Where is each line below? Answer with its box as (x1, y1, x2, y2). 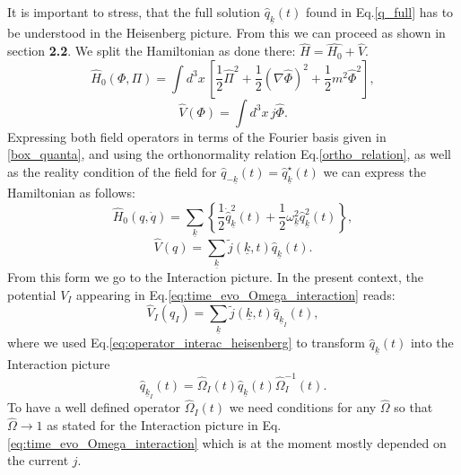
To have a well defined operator (7, 398, 180, 417)
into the (410, 333, 454, 352)
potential (7, 285, 57, 303)
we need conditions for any (229, 398, 377, 417)
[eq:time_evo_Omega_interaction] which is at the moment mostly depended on (7, 433, 447, 452)
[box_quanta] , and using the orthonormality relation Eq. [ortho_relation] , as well (7, 145, 451, 163)
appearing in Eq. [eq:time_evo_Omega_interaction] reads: (76, 285, 396, 303)
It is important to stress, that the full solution (7, 3, 261, 21)
